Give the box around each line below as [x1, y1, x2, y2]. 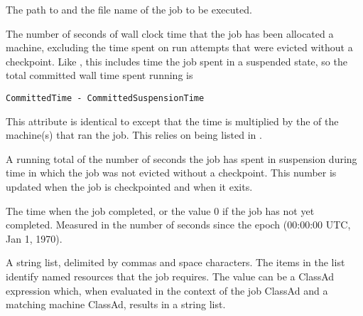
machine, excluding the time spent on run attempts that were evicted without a [6, 40, 353, 55]
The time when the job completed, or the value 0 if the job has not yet [6, 203, 315, 218]
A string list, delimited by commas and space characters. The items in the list [6, 255, 345, 270]
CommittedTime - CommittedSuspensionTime [6, 93, 205, 103]
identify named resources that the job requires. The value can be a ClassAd [6, 268, 335, 283]
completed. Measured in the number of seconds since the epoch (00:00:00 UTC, [6, 217, 351, 232]
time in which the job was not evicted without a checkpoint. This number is [6, 165, 337, 180]
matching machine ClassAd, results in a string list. [6, 297, 226, 312]
